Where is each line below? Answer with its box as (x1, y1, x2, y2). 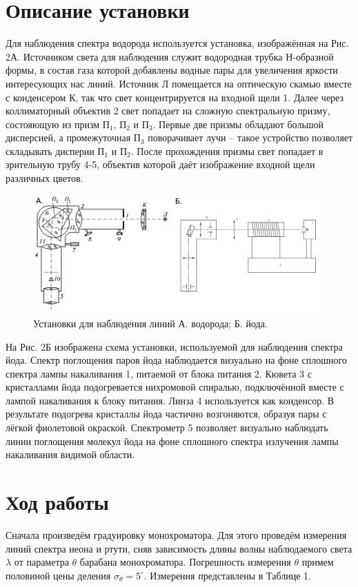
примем (301, 555, 334, 569)
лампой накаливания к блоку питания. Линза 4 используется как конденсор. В (6, 393, 335, 407)
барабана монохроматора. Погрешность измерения (79, 555, 291, 569)
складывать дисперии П (6, 143, 105, 158)
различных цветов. (6, 171, 83, 185)
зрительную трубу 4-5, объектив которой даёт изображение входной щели (6, 157, 315, 172)
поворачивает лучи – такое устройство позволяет (148, 130, 353, 145)
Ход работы (6, 488, 109, 516)
